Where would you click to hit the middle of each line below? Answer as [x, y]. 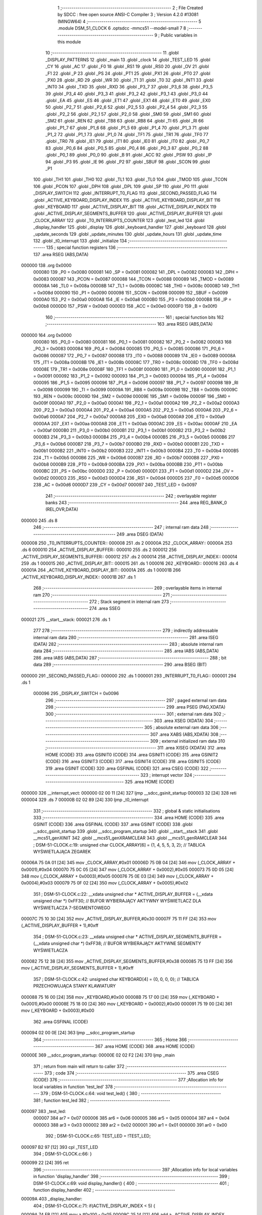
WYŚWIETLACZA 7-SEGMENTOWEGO [72, 908]
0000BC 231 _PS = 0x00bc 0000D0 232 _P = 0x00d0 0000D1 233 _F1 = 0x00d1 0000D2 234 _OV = [133, 471]
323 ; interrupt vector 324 [166, 775]
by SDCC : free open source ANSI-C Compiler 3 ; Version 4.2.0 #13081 [128, 15]
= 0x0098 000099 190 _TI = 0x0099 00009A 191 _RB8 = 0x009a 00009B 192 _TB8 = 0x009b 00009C [135, 389]
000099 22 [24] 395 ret [45, 1163]
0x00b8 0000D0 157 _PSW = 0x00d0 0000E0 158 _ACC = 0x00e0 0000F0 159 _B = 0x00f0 [125, 306]
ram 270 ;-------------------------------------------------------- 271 [101, 595]
